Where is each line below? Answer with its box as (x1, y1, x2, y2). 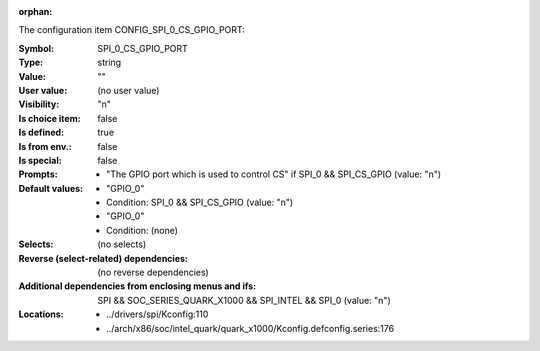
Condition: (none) (106, 224, 179, 236)
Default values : (18, 182, 84, 194)
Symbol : (18, 42, 55, 54)
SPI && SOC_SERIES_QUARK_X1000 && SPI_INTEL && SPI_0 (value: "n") (97, 294, 392, 306)
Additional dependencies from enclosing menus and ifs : (18, 280, 257, 292)
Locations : (18, 308, 64, 320)
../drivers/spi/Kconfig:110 (106, 308, 209, 320)
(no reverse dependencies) (97, 266, 209, 279)
